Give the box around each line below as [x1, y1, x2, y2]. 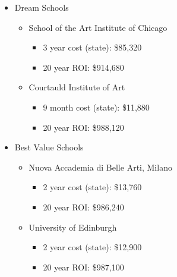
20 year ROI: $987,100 [43, 260, 124, 273]
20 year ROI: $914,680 [43, 61, 124, 73]
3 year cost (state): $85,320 [43, 41, 142, 53]
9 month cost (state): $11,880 [43, 100, 150, 113]
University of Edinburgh [29, 221, 117, 233]
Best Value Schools [14, 141, 84, 153]
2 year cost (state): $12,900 [43, 241, 142, 253]
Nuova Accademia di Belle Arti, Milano [29, 160, 172, 173]
